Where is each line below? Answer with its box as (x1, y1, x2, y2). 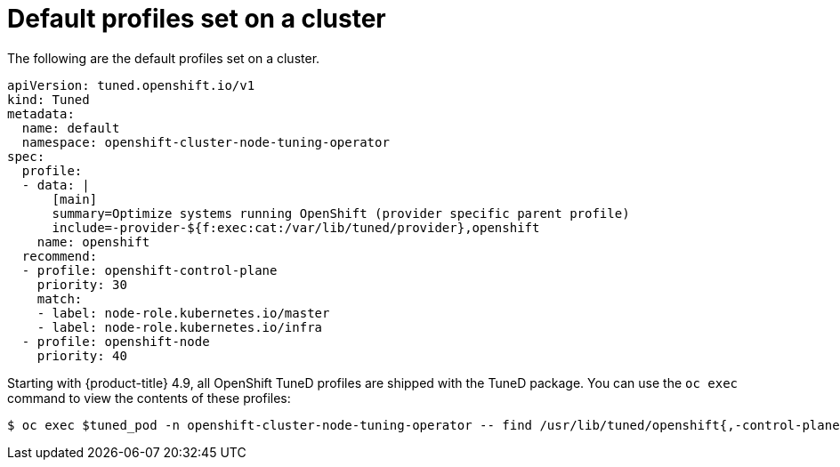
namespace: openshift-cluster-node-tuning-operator (21, 134, 390, 149)
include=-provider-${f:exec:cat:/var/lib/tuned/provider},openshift (52, 220, 540, 235)
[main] (52, 191, 98, 206)
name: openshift (36, 234, 150, 249)
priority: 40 (36, 348, 127, 363)
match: (36, 291, 83, 306)
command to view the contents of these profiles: (7, 390, 291, 406)
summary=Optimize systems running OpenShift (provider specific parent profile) (52, 205, 630, 221)
